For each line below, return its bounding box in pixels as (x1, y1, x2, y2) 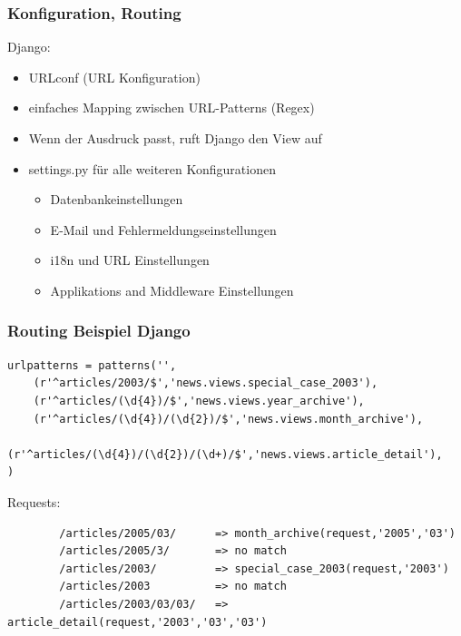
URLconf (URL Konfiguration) (28, 67, 201, 86)
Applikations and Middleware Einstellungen (50, 280, 294, 299)
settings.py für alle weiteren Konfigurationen (28, 159, 276, 178)
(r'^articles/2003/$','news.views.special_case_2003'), (33, 377, 378, 390)
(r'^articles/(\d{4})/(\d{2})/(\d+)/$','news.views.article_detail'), (7, 447, 443, 461)
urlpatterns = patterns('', (7, 358, 177, 372)
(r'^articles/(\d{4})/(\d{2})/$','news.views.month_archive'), (33, 412, 424, 426)
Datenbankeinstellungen (50, 190, 183, 209)
